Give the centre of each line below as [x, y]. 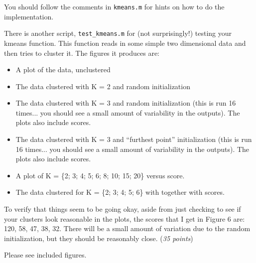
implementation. [29, 16]
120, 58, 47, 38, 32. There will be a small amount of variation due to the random [127, 228]
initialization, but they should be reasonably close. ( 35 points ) [99, 238]
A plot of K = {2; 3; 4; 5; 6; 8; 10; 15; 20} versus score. [100, 175]
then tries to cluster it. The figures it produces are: [82, 53]
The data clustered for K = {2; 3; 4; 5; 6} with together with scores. [120, 192]
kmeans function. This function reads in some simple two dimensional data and [125, 43]
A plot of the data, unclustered [63, 69]
